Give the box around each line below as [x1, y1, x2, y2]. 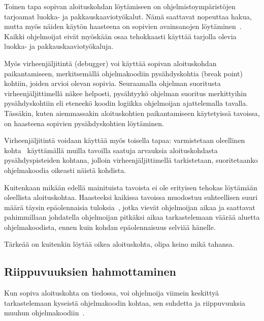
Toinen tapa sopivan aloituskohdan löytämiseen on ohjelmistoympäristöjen [4, 1, 236, 11]
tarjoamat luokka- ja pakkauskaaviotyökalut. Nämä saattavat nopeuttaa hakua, [4, 11, 252, 21]
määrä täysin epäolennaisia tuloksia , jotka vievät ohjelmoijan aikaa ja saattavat [4, 201, 255, 212]
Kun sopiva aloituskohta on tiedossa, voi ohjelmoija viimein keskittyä [4, 287, 219, 298]
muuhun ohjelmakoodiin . [4, 307, 85, 318]
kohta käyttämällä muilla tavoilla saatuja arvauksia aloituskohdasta [4, 144, 218, 155]
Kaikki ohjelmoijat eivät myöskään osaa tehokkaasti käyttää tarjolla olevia [4, 31, 237, 41]
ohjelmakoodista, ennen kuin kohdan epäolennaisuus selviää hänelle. [4, 221, 216, 232]
